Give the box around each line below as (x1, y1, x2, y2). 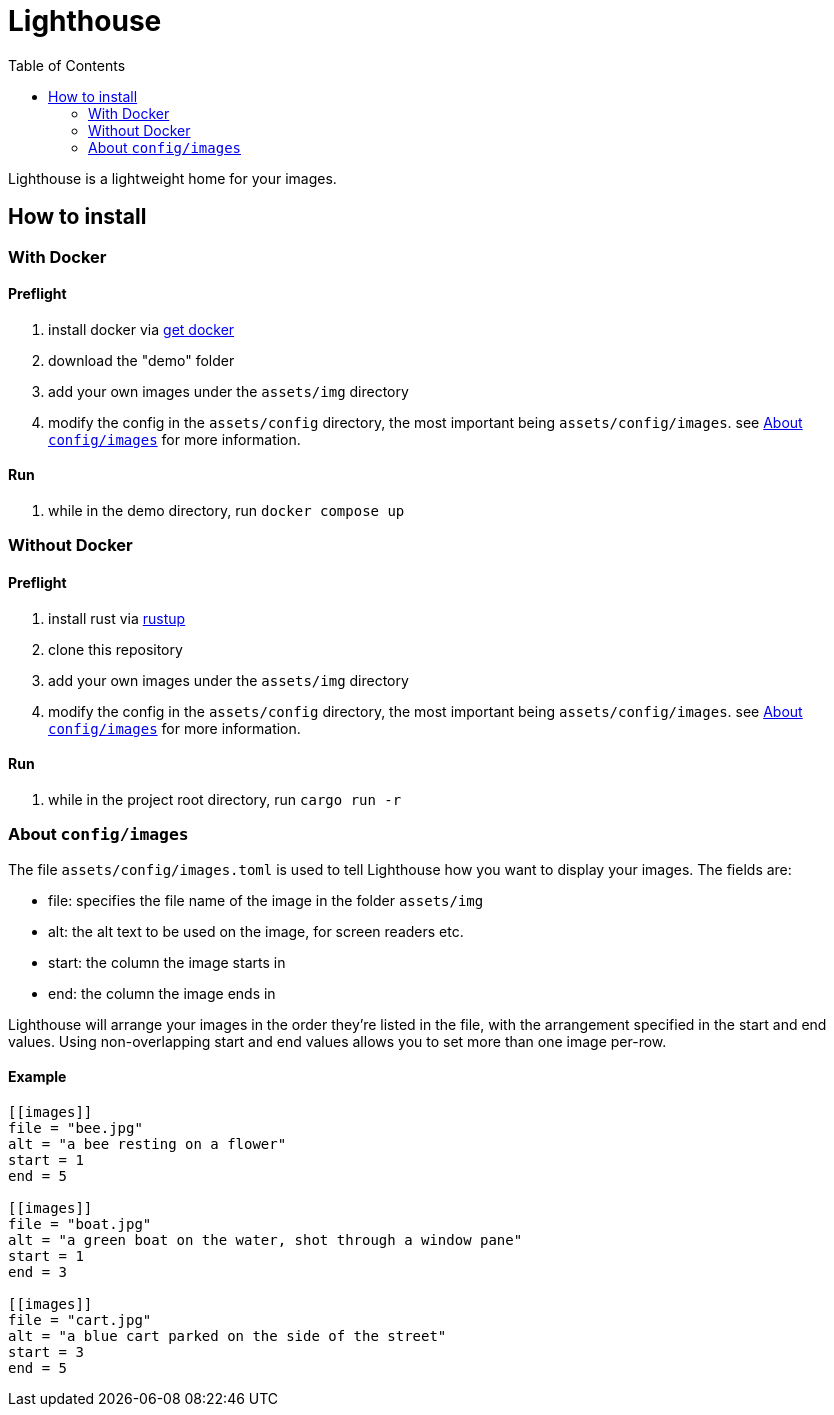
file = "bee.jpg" (8, 1119, 143, 1136)
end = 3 (8, 1263, 68, 1280)
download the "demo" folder (48, 351, 235, 369)
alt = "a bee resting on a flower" (8, 1135, 287, 1152)
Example (8, 1068, 67, 1086)
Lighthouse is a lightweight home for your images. (8, 169, 337, 187)
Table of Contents (8, 56, 126, 74)
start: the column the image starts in (48, 953, 286, 971)
